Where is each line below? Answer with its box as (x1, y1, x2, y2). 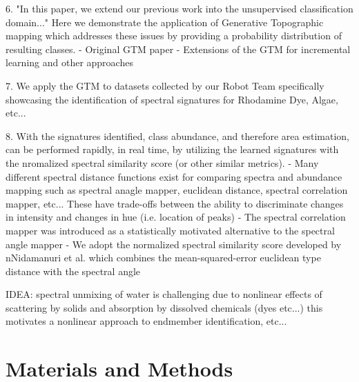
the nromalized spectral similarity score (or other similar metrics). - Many (6, 155, 319, 170)
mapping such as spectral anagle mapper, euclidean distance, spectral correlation (6, 183, 348, 197)
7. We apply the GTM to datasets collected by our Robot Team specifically (6, 78, 324, 92)
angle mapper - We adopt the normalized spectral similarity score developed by (6, 237, 342, 251)
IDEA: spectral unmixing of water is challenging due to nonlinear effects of (6, 287, 322, 301)
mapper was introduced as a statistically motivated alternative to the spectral (6, 223, 335, 237)
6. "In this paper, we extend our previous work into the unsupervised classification (6, 1, 353, 15)
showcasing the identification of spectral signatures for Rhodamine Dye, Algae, (6, 92, 338, 106)
